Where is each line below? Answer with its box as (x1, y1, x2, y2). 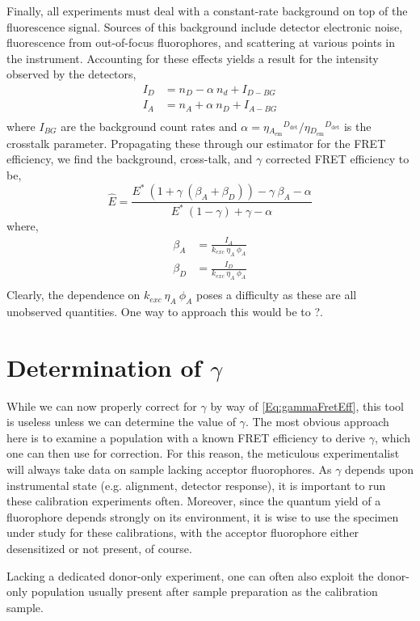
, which (374, 429, 410, 446)
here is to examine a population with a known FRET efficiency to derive (6, 429, 366, 446)
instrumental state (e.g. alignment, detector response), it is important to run (6, 476, 386, 493)
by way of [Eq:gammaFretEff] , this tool (210, 397, 404, 414)
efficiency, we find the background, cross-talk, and (6, 150, 253, 167)
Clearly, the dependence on (6, 286, 141, 303)
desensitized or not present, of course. (6, 540, 192, 557)
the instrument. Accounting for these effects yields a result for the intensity (6, 49, 379, 66)
